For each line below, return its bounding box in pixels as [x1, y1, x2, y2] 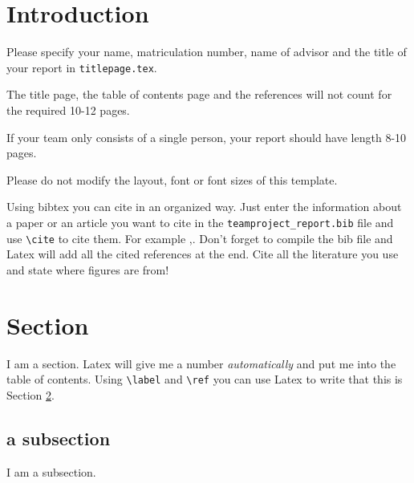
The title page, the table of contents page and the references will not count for [6, 86, 392, 103]
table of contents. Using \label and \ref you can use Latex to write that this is [6, 371, 403, 388]
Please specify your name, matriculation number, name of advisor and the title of [6, 43, 407, 60]
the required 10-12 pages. [6, 101, 130, 118]
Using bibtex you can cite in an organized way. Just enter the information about [6, 198, 402, 215]
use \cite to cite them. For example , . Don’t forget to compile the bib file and [6, 229, 393, 246]
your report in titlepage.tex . [6, 59, 157, 75]
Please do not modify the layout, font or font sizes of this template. [6, 171, 338, 188]
